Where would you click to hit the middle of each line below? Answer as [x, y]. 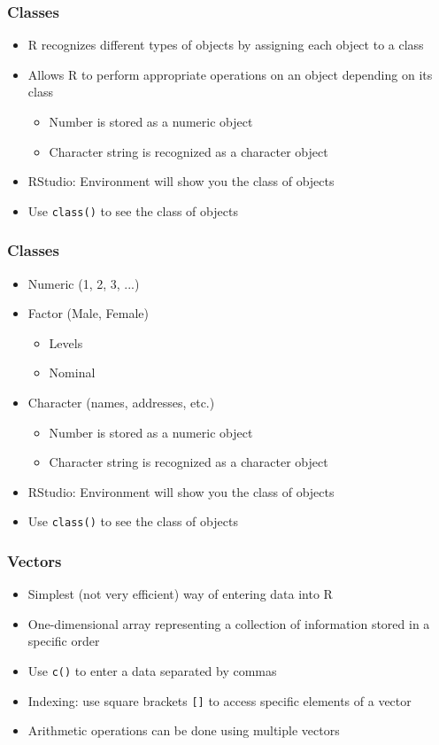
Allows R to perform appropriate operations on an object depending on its [230, 74]
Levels [66, 342]
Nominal [72, 372]
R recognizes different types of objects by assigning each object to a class [226, 45]
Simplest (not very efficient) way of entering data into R [180, 594]
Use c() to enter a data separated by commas [152, 671]
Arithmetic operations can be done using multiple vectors [184, 730]
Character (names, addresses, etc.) [121, 403]
